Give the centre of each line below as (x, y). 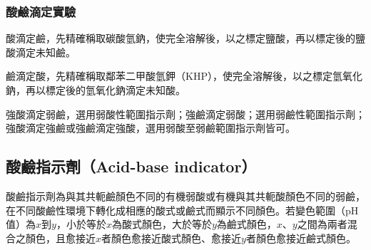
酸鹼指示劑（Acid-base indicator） (131, 166)
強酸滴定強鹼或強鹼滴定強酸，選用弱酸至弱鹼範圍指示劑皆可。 (151, 128)
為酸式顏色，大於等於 (162, 224)
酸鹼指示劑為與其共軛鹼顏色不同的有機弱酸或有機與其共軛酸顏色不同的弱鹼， (185, 196)
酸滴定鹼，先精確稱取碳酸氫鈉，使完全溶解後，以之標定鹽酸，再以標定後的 (181, 38)
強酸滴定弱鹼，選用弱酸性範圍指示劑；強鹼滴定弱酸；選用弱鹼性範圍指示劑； (185, 114)
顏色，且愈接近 (60, 238)
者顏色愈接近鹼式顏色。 (301, 238)
